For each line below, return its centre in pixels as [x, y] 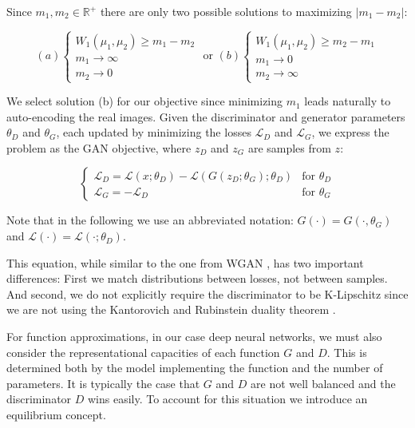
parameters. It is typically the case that [103, 383]
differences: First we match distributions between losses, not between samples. [197, 278]
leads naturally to [348, 101]
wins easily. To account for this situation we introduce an [227, 399]
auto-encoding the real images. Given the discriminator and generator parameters [206, 116]
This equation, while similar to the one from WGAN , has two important [185, 262]
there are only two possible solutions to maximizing [226, 11]
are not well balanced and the [323, 383]
